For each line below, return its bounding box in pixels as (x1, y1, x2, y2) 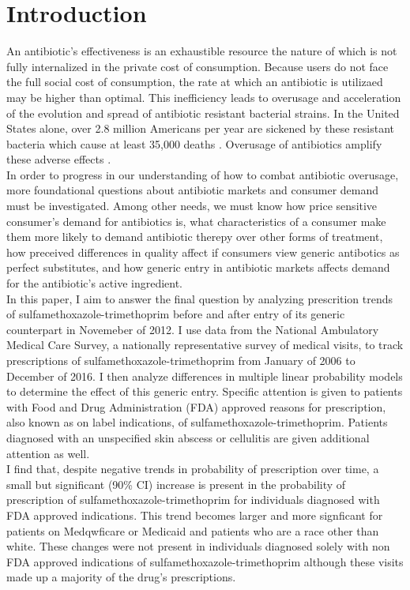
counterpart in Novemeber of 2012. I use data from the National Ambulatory (6, 321, 379, 337)
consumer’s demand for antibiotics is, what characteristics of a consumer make (6, 212, 386, 229)
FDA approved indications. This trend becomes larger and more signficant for (6, 506, 383, 523)
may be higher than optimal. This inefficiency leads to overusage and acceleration (6, 88, 401, 105)
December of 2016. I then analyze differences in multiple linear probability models (6, 367, 403, 384)
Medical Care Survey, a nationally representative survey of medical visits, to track (6, 336, 404, 353)
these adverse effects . (6, 151, 111, 167)
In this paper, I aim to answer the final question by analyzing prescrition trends (6, 290, 393, 306)
